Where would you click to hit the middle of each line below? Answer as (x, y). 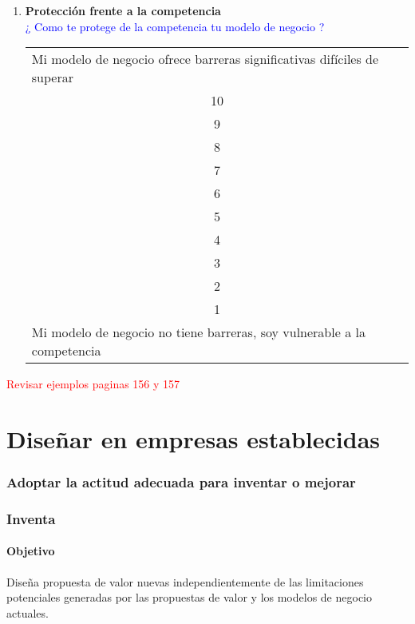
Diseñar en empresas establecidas (194, 438)
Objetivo (31, 551)
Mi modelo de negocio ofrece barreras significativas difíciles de (205, 59)
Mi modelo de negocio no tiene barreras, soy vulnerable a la (198, 332)
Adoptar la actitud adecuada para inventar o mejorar (181, 482)
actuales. (28, 612)
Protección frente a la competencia (123, 10)
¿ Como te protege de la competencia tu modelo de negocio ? (175, 26)
